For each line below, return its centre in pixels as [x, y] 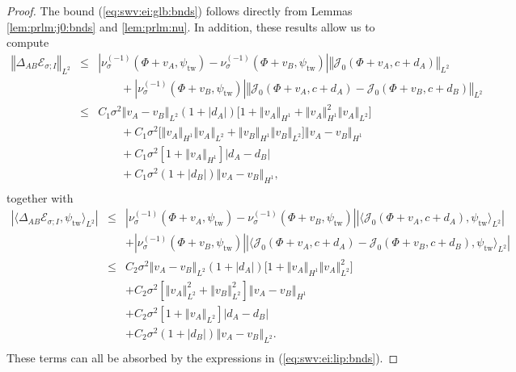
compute [28, 42]
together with [40, 197]
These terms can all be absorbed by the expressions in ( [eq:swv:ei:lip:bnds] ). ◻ [203, 357]
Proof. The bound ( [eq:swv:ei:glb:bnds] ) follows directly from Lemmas [180, 10]
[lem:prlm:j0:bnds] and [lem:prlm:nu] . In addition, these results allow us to [191, 26]
